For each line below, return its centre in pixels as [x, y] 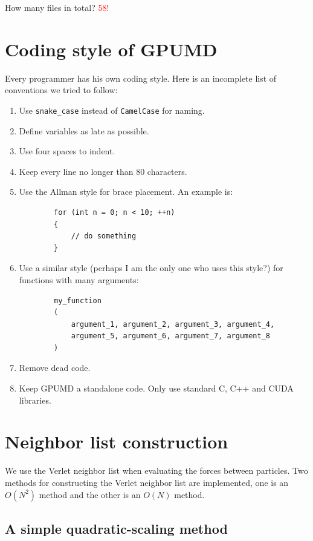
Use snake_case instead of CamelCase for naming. [112, 110]
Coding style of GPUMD [111, 49]
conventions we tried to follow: [61, 90]
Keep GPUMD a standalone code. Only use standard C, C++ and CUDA [156, 388]
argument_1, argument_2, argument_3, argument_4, [173, 324]
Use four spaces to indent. [67, 151]
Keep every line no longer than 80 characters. [103, 171]
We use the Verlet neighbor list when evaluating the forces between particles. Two [156, 471]
